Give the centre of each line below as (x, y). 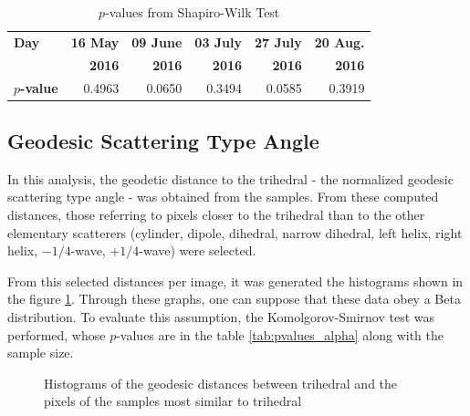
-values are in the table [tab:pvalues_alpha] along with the (280, 334)
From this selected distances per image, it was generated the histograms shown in (235, 281)
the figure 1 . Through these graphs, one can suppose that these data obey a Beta (234, 299)
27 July (278, 42)
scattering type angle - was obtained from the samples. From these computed (223, 197)
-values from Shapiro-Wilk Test (193, 12)
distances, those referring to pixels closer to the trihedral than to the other (216, 215)
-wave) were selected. (198, 250)
